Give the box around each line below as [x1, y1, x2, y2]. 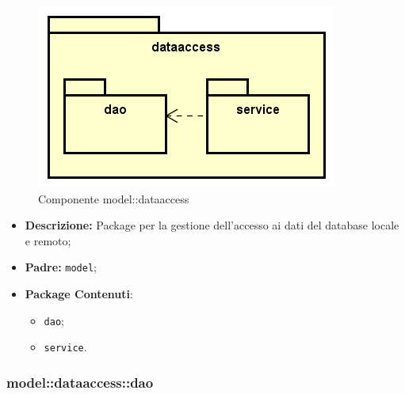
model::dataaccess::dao [6, 372, 154, 392]
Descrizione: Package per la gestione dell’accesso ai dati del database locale [25, 217, 399, 233]
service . [44, 339, 87, 355]
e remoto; [25, 232, 71, 248]
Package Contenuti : [25, 286, 133, 302]
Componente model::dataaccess [38, 190, 189, 206]
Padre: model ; [25, 259, 97, 275]
